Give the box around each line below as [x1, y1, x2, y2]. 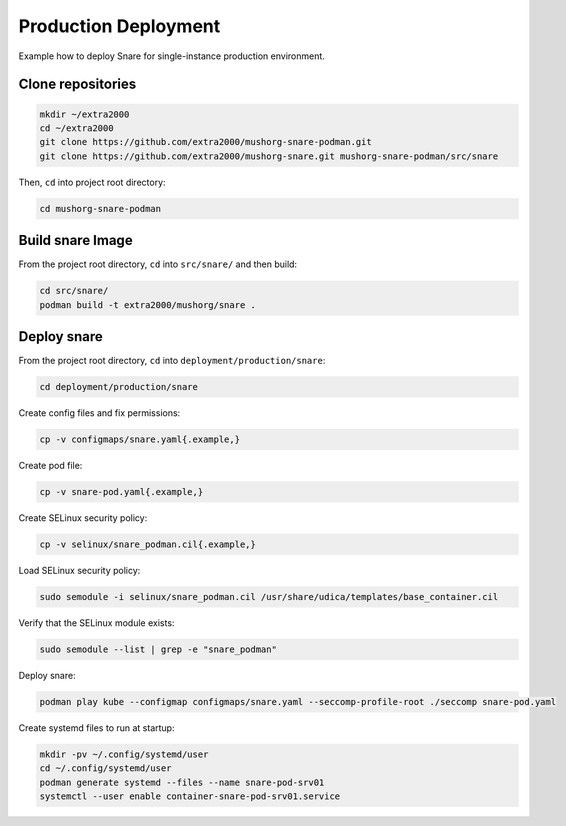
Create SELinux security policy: [18, 511, 148, 524]
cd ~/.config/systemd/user [39, 763, 172, 774]
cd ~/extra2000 [39, 122, 114, 134]
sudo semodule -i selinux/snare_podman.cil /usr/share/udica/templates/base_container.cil [39, 591, 499, 602]
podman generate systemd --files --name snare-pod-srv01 [39, 776, 325, 788]
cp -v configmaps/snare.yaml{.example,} [39, 434, 240, 445]
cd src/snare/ [39, 285, 109, 297]
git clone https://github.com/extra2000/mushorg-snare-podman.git [39, 136, 372, 148]
